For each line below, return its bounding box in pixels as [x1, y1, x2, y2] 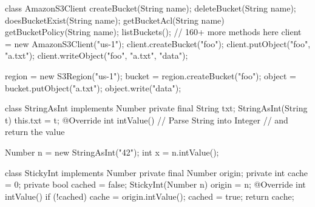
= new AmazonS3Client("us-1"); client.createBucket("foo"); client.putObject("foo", [5, 37, 311, 50]
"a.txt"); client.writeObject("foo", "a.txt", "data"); [5, 49, 188, 62]
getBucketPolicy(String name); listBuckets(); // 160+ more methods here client [5, 25, 302, 38]
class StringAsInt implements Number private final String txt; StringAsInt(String [5, 102, 308, 114]
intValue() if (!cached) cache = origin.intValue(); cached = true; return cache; [5, 189, 294, 202]
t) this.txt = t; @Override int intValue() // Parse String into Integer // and [5, 113, 288, 126]
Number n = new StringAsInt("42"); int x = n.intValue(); [5, 145, 219, 158]
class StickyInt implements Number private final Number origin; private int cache [5, 166, 308, 179]
